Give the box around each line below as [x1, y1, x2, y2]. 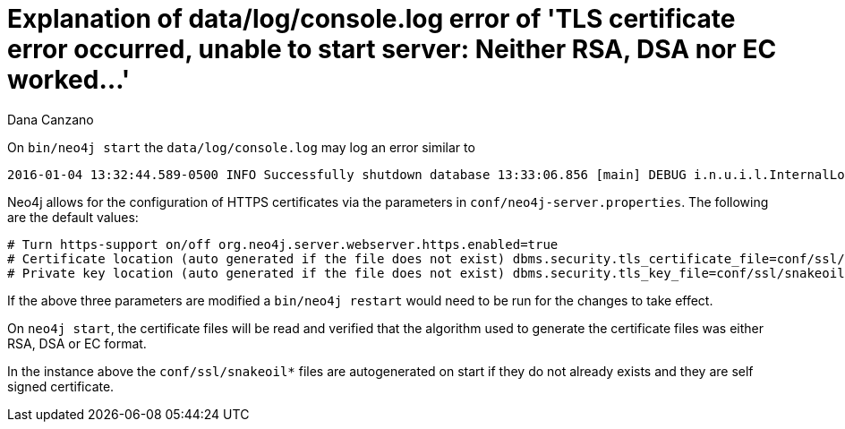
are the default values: [7, 209, 139, 225]
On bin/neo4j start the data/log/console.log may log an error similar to [7, 139, 475, 155]
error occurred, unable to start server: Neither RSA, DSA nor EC [7, 34, 777, 64]
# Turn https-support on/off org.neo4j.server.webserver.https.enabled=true [7, 236, 559, 252]
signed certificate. [7, 378, 115, 394]
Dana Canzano [7, 111, 94, 127]
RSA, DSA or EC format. [7, 335, 147, 351]
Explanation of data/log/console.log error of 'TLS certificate [7, 4, 736, 34]
